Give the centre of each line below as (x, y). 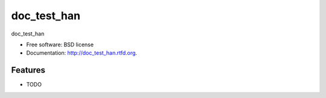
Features (28, 70)
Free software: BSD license (60, 44)
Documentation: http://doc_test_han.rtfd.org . (82, 53)
